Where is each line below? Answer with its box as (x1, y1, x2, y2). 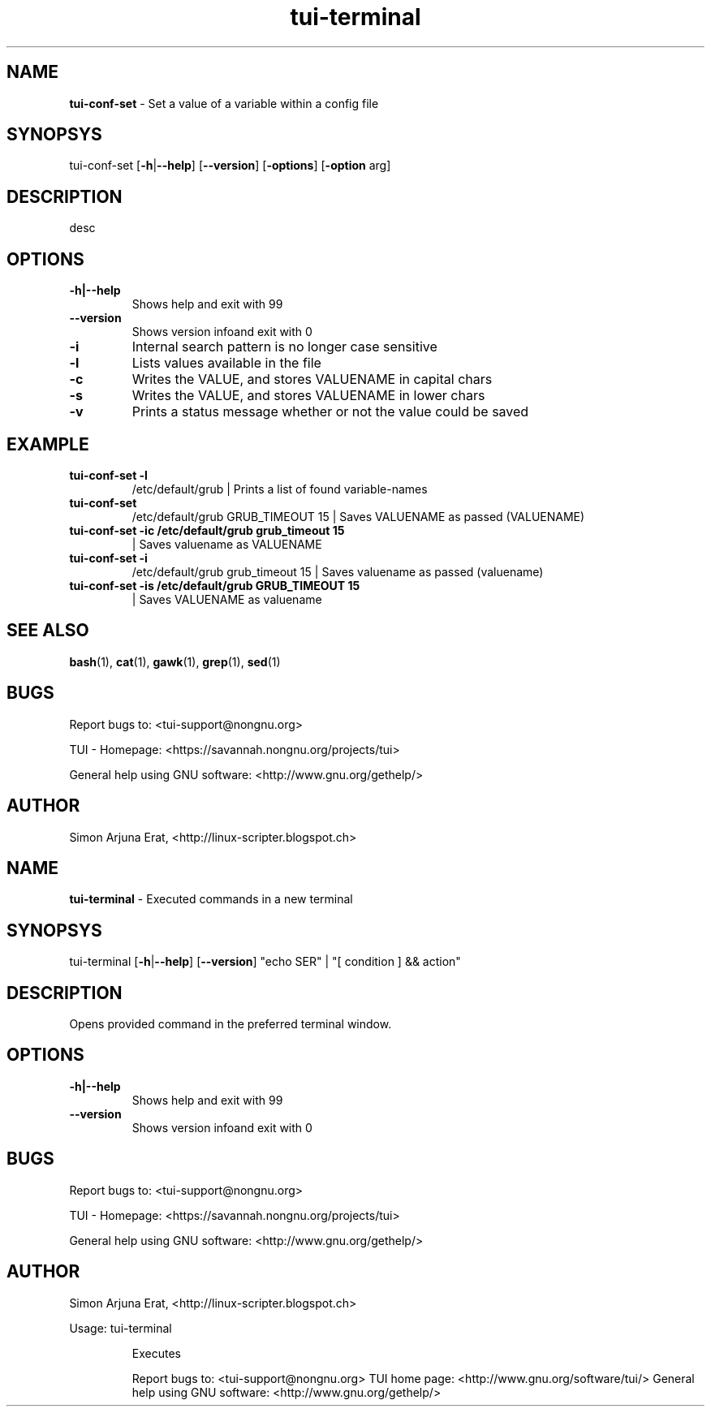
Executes (131, 1346, 181, 1360)
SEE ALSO (6, 620, 89, 641)
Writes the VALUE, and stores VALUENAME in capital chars (131, 371, 493, 388)
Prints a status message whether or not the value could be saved (131, 403, 529, 420)
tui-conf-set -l (69, 467, 148, 482)
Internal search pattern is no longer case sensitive (131, 338, 437, 355)
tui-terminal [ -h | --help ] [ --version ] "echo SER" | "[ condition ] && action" (69, 954, 461, 969)
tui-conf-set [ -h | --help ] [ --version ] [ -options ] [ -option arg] (69, 158, 391, 173)
